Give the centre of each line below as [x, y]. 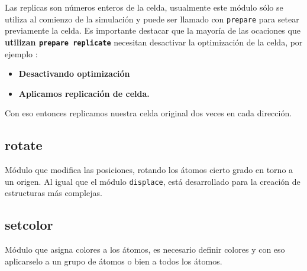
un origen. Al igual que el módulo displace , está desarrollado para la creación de [153, 181]
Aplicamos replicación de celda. [84, 93]
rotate [24, 145]
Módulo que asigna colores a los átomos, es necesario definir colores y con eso [145, 249]
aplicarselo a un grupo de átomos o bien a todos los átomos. [114, 261]
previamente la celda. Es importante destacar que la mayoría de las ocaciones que [153, 30]
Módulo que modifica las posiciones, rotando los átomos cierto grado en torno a [149, 170]
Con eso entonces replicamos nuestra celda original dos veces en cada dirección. [148, 113]
